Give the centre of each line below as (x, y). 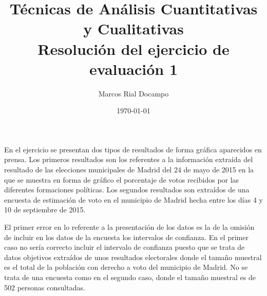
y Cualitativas (133, 28)
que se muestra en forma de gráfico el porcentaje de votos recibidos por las (122, 179)
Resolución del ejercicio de (133, 48)
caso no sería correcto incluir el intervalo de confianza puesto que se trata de (125, 247)
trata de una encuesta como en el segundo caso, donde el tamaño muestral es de (130, 277)
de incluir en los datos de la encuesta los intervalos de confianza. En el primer (126, 237)
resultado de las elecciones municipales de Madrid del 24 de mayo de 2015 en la (129, 170)
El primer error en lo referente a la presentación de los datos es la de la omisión (129, 227)
